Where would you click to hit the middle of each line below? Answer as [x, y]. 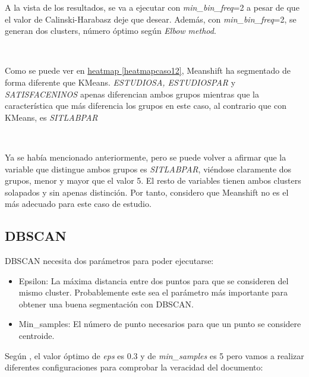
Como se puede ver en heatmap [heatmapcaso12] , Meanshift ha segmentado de [148, 70]
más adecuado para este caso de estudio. [78, 204]
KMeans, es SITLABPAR [51, 117]
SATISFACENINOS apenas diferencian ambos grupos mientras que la [132, 94]
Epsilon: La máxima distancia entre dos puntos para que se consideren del [154, 280]
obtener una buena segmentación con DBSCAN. [106, 304]
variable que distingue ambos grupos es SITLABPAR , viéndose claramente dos [148, 169]
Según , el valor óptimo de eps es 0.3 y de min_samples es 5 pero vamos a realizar [154, 355]
